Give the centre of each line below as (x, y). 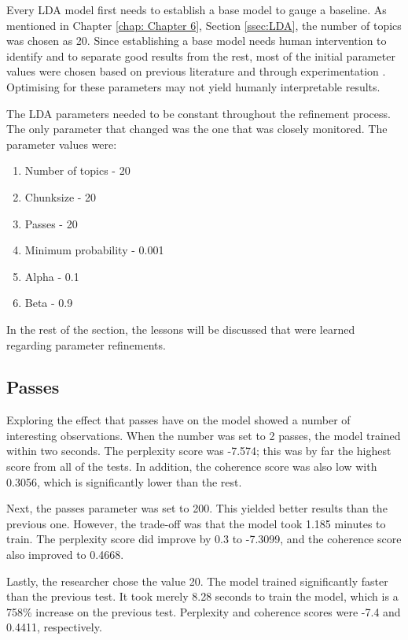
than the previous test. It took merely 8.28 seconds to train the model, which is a (202, 596)
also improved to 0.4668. (65, 555)
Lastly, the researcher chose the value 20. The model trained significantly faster (197, 581)
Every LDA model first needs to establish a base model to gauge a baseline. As (197, 9)
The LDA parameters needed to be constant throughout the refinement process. (198, 113)
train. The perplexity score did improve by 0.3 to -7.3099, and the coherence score (204, 539)
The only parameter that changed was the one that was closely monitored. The (197, 129)
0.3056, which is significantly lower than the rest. (124, 481)
